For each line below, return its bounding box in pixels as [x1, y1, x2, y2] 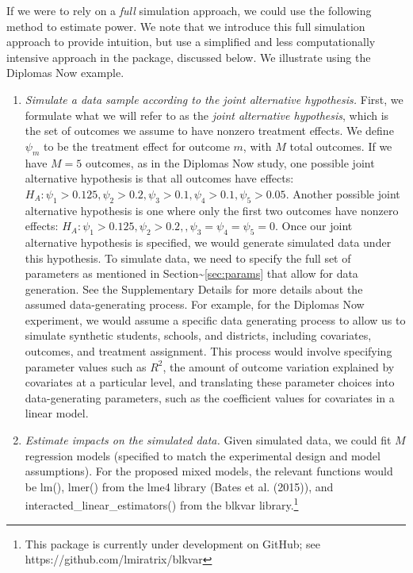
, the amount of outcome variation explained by [163, 358, 395, 375]
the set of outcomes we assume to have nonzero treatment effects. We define [25, 122, 394, 139]
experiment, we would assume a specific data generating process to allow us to [25, 311, 406, 328]
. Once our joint [275, 217, 353, 234]
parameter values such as [25, 358, 147, 375]
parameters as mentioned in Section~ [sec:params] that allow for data [25, 265, 358, 282]
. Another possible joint [285, 185, 400, 202]
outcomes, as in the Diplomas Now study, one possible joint [85, 154, 375, 171]
